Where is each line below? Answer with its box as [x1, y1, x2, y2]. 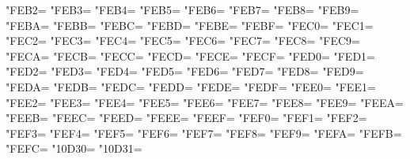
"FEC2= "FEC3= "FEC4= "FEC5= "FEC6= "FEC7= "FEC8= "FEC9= [6, 32, 360, 49]
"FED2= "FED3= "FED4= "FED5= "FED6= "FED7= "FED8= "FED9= [6, 63, 364, 79]
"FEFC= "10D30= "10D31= [6, 140, 142, 157]
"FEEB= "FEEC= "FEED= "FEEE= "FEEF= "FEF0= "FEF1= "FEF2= [6, 109, 367, 126]
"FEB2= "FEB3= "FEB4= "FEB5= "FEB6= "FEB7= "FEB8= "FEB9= [6, 2, 359, 17]
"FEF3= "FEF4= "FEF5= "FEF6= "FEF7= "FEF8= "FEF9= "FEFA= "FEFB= [6, 124, 402, 141]
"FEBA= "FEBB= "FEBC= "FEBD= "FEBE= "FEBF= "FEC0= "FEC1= [6, 17, 374, 33]
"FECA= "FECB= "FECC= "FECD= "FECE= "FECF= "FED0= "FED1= [6, 47, 375, 64]
